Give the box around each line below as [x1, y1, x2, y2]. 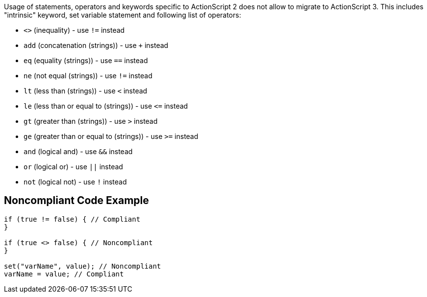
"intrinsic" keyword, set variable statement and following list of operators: [4, 11, 241, 19]
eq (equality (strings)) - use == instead [24, 56, 148, 65]
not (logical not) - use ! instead [24, 178, 127, 186]
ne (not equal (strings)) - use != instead [24, 71, 152, 80]
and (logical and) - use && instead [24, 147, 133, 156]
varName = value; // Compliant [4, 270, 124, 278]
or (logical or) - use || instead [24, 162, 123, 171]
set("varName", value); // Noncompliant [4, 262, 161, 270]
